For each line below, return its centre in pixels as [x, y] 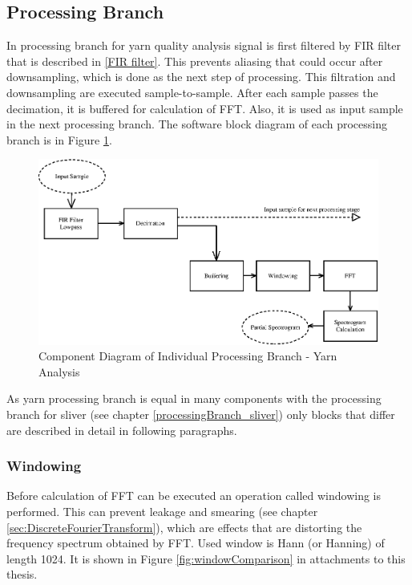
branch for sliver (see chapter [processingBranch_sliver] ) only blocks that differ [201, 414]
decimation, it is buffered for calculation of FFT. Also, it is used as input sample [205, 108]
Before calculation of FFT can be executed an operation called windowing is [194, 496]
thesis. [22, 574]
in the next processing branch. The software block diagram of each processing [197, 124]
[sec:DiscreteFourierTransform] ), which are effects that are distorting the [184, 527]
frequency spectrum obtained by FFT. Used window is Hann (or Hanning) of [196, 543]
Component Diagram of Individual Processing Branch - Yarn [188, 356]
